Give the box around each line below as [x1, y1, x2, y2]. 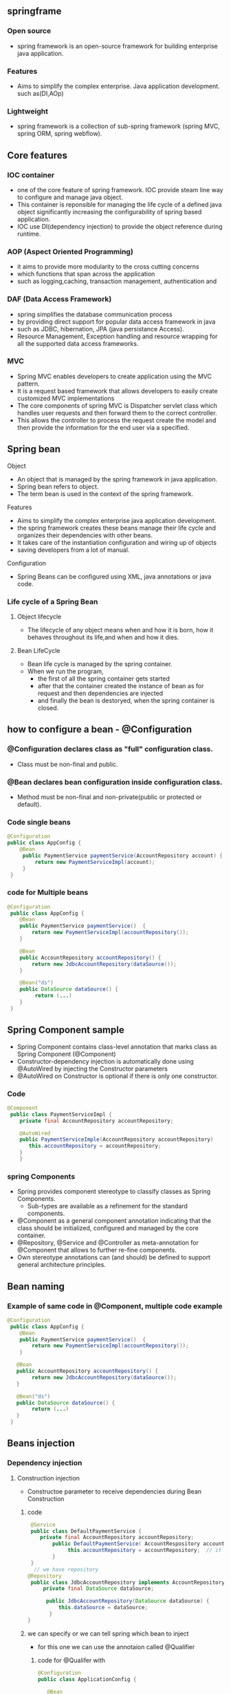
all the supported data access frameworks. [16, 339, 139, 347]
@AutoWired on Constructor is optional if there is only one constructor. [16, 1071, 219, 1080]
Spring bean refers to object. [16, 482, 99, 490]
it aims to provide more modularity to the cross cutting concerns [16, 262, 199, 271]
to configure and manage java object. [16, 193, 124, 201]
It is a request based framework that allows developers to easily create [16, 386, 218, 395]
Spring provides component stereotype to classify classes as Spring [16, 1188, 211, 1196]
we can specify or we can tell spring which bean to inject [27, 1629, 189, 1638]
